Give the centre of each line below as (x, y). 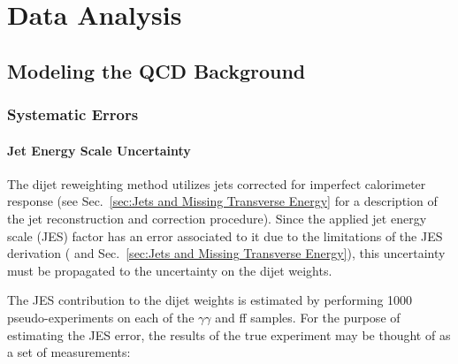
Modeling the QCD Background (156, 70)
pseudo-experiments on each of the (101, 317)
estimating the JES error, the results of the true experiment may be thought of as (229, 334)
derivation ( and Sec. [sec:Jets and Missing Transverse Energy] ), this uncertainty (226, 253)
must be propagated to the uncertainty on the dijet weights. (170, 270)
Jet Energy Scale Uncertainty (99, 150)
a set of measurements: (69, 352)
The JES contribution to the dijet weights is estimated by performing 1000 (210, 300)
